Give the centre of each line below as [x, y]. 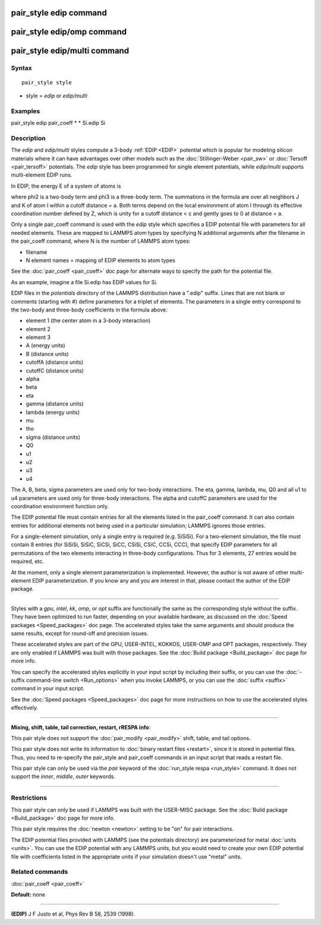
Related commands [40, 872]
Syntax [21, 68]
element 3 [38, 337]
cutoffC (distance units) [55, 370]
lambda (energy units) [53, 412]
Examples [26, 111]
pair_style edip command [59, 13]
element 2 [38, 329]
